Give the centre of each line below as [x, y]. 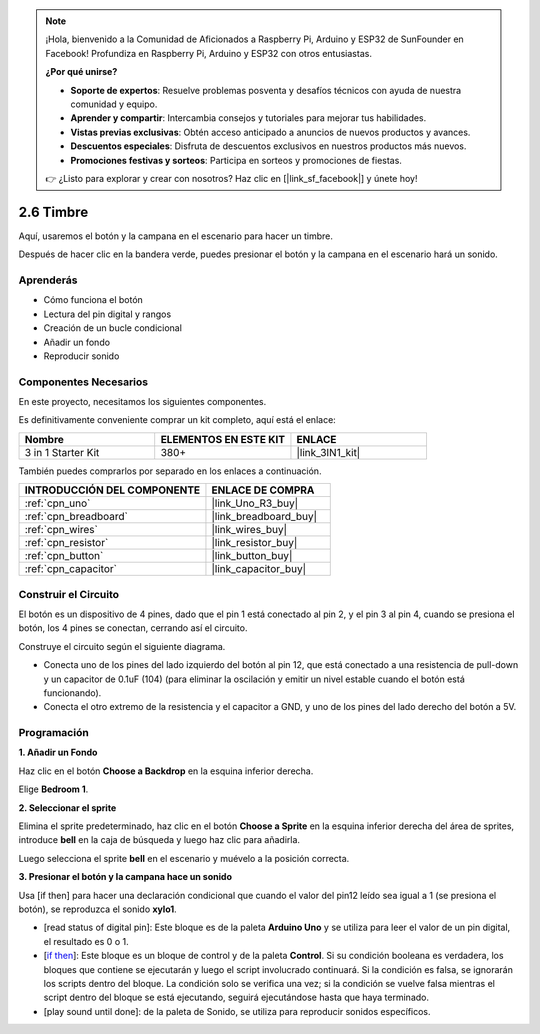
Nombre [44, 439]
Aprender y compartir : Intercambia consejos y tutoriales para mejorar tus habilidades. [248, 118]
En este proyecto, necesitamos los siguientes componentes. [142, 402]
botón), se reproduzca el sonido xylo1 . [97, 909]
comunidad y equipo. [114, 104]
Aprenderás [48, 280]
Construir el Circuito [69, 594]
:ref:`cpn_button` [64, 556]
